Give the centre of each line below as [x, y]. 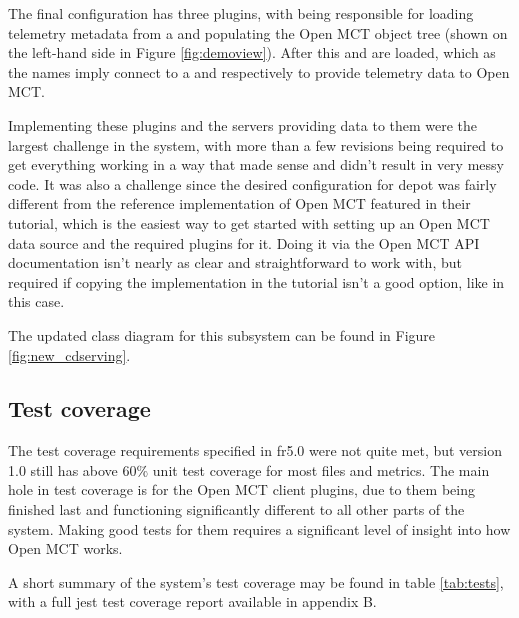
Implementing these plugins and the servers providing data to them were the [243, 124]
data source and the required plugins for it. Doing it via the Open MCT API [244, 242]
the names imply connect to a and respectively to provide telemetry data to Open [259, 71]
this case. [36, 301]
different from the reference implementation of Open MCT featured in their [239, 203]
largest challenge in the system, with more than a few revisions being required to [256, 144]
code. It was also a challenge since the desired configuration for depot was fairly [252, 183]
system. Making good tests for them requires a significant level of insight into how [259, 528]
